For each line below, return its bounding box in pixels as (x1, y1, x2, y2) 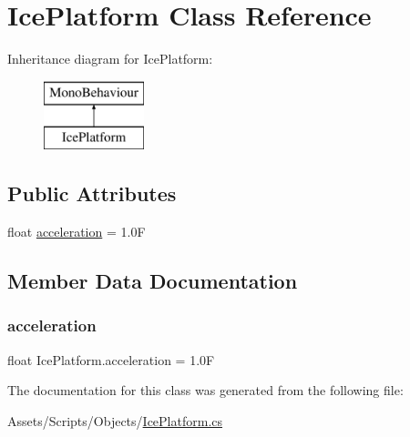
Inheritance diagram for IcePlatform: (7, 49, 213, 68)
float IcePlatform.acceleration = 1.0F (7, 350, 215, 369)
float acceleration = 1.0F (7, 222, 146, 241)
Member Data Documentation (7, 267, 298, 295)
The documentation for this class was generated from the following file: (7, 381, 404, 400)
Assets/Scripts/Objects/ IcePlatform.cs (7, 411, 223, 430)
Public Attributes (7, 179, 177, 208)
